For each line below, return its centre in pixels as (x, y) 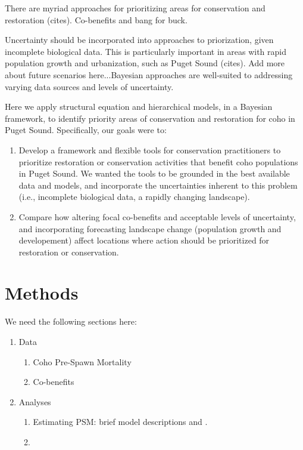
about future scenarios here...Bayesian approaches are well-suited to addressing (149, 74)
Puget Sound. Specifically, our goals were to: (86, 130)
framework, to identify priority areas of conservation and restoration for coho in (150, 118)
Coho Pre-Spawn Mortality (82, 361)
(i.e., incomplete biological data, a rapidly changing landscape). (134, 197)
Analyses (35, 401)
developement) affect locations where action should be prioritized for (144, 240)
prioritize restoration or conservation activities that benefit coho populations (158, 161)
